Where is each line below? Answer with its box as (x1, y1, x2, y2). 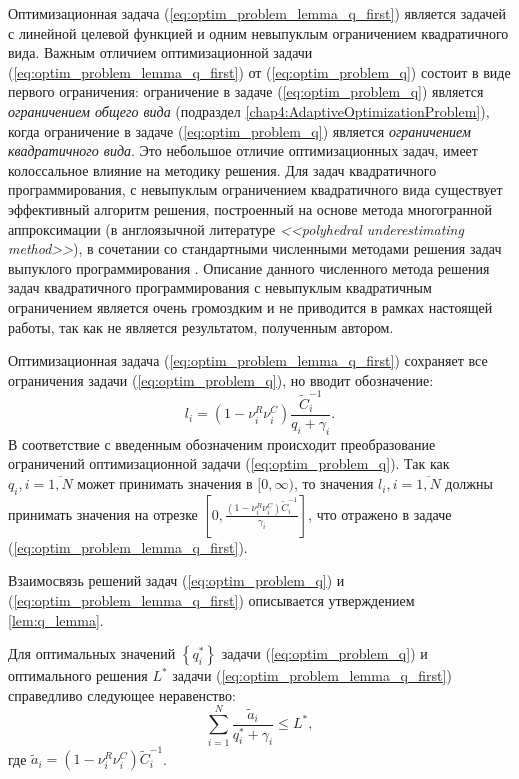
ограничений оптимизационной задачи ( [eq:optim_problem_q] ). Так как (8, 453, 450, 474)
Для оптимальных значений (8, 643, 176, 664)
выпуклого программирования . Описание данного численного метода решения (8, 257, 490, 278)
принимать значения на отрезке (8, 503, 198, 524)
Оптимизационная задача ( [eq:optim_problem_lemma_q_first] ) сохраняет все (8, 350, 488, 371)
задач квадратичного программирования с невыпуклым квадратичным (8, 277, 432, 298)
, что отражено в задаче (308, 503, 452, 524)
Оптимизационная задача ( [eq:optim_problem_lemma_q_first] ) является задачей (8, 3, 506, 23)
